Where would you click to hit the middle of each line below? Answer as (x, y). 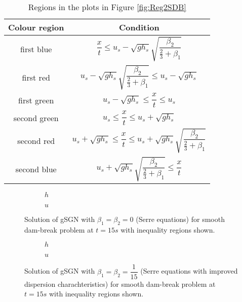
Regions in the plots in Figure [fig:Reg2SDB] (107, 7)
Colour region (36, 27)
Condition (139, 27)
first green (36, 100)
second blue (36, 169)
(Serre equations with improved (189, 271)
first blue (36, 49)
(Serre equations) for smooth (180, 219)
